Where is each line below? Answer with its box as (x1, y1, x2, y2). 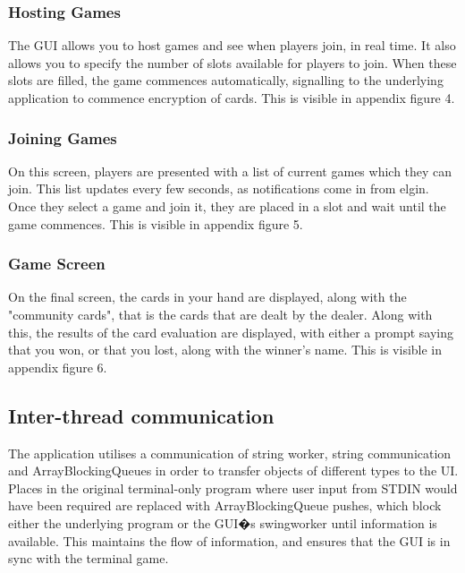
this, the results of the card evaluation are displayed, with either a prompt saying (8, 322, 453, 341)
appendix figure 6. (8, 357, 107, 376)
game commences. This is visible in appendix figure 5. (8, 214, 303, 233)
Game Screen (8, 252, 106, 275)
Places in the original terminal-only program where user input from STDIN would (8, 478, 458, 497)
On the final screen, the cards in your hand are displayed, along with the (8, 287, 407, 306)
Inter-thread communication (8, 401, 275, 429)
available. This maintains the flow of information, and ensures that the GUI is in (8, 531, 451, 550)
